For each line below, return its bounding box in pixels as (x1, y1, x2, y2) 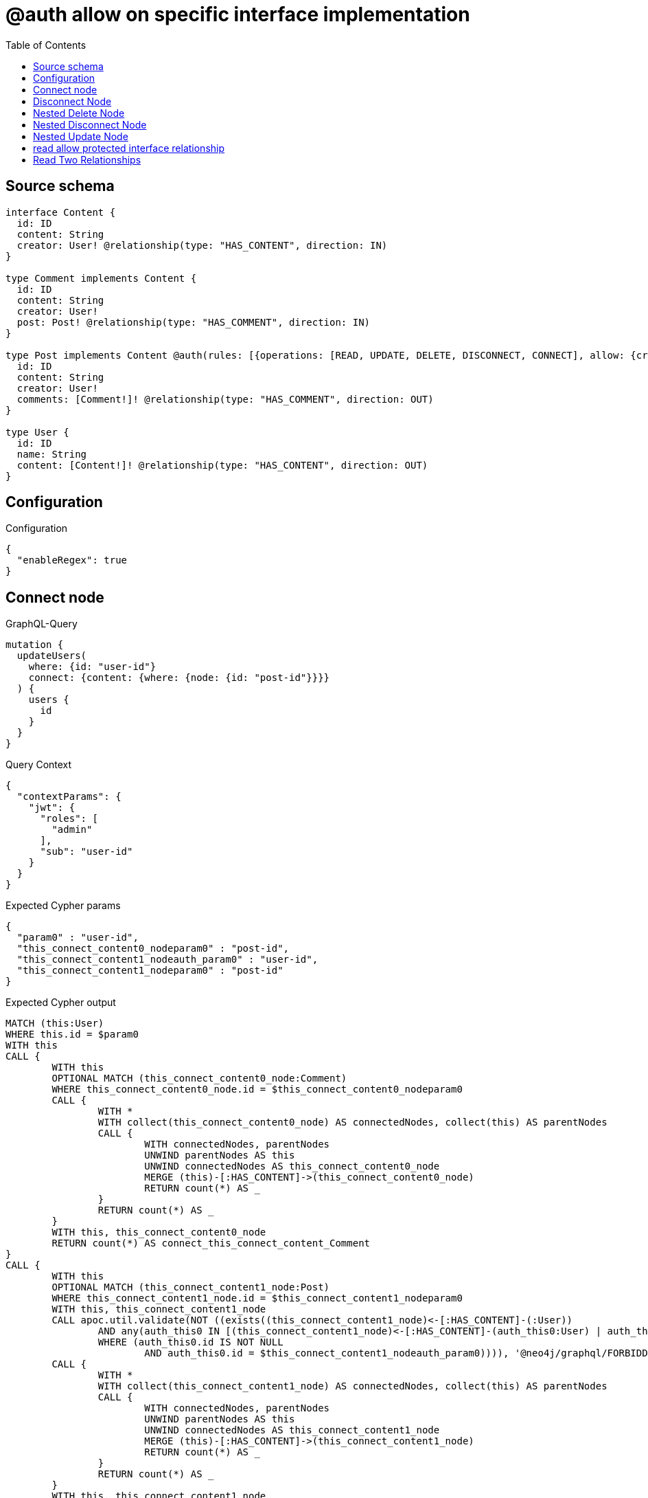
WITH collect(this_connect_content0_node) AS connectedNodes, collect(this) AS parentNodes (97, 1117, 607, 1128)
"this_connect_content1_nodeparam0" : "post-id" (16, 965, 283, 976)
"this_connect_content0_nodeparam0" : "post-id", (16, 943, 290, 954)
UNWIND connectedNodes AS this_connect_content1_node (144, 1424, 440, 1436)
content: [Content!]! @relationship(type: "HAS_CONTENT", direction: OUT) (16, 459, 428, 471)
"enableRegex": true (16, 555, 128, 566)
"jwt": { (28, 802, 76, 814)
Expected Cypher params (5, 899, 121, 912)
